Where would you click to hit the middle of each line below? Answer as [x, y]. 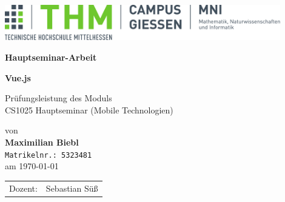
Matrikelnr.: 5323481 [49, 155]
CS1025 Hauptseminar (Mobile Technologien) [89, 109]
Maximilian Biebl [42, 142]
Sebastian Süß [72, 188]
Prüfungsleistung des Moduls [59, 98]
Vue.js [18, 77]
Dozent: [23, 188]
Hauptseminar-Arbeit [51, 57]
